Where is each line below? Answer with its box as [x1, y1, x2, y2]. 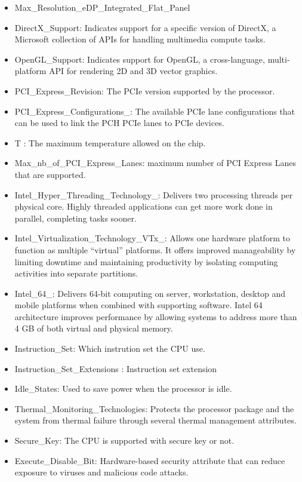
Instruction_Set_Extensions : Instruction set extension [14, 362, 217, 374]
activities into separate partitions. [14, 267, 138, 280]
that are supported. [14, 168, 86, 180]
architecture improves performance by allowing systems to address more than [14, 310, 297, 323]
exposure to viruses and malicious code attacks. [14, 466, 189, 478]
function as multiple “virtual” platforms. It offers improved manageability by [14, 243, 296, 256]
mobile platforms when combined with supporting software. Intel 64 [14, 299, 263, 311]
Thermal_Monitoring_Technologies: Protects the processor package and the [14, 402, 294, 415]
